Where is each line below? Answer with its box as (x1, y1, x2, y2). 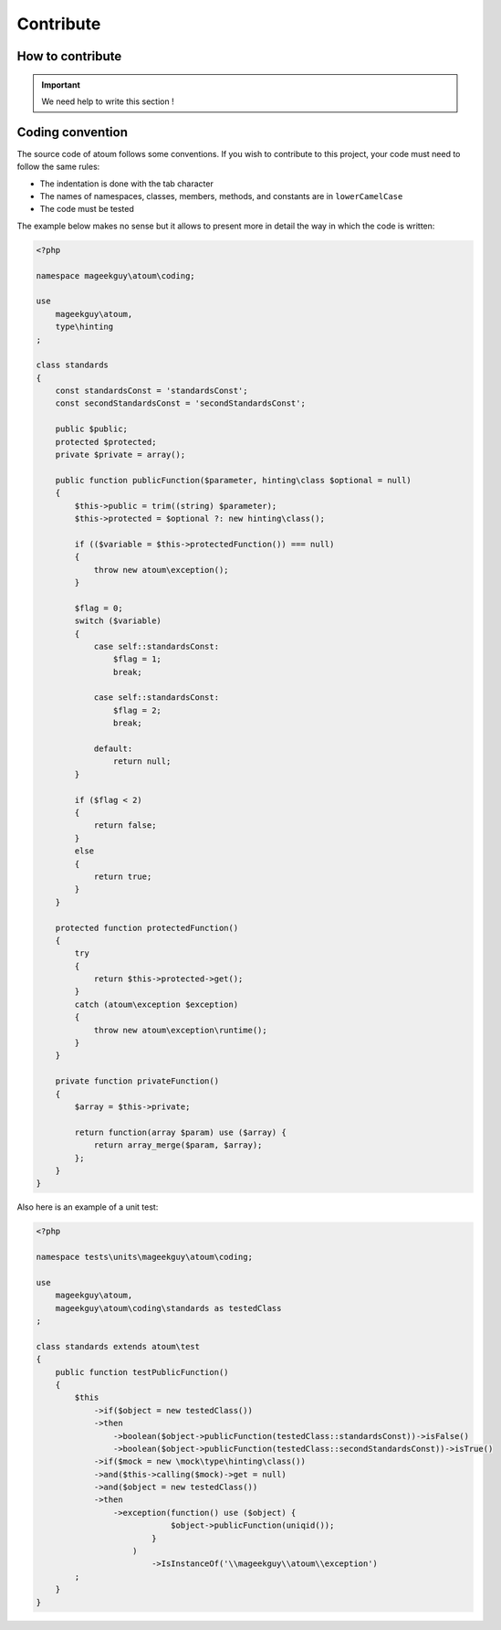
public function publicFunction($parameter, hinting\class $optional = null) (55, 475, 412, 485)
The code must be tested (39, 204, 134, 215)
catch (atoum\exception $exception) (74, 999, 239, 1010)
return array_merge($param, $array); (93, 1140, 263, 1150)
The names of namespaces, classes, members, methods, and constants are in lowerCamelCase (39, 191, 403, 202)
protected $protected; (55, 437, 157, 447)
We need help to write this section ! (41, 96, 174, 107)
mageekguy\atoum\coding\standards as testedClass (55, 1303, 282, 1313)
